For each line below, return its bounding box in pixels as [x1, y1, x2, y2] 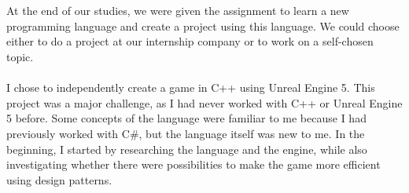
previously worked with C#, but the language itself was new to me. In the [6, 125, 365, 141]
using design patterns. [6, 171, 112, 188]
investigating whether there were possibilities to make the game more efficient [6, 156, 381, 173]
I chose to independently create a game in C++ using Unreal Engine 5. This [6, 79, 375, 96]
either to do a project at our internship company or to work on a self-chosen [6, 33, 374, 49]
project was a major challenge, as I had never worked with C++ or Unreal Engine [6, 94, 403, 111]
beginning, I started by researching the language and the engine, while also [6, 140, 367, 157]
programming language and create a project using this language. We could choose [6, 17, 400, 34]
